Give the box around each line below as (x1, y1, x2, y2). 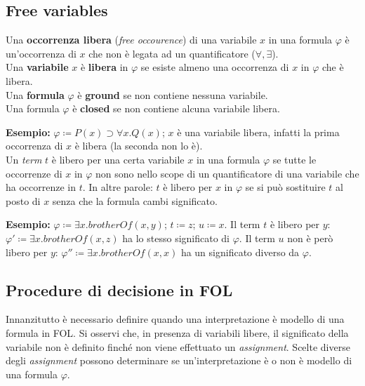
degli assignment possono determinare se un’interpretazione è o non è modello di (6, 353, 352, 368)
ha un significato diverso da (180, 244, 300, 259)
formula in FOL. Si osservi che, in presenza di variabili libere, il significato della (6, 325, 349, 340)
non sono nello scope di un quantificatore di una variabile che (95, 166, 359, 180)
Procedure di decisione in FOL (6, 279, 233, 300)
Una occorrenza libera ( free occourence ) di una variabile (6, 32, 257, 47)
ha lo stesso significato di (122, 230, 230, 245)
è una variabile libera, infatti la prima (177, 124, 340, 139)
